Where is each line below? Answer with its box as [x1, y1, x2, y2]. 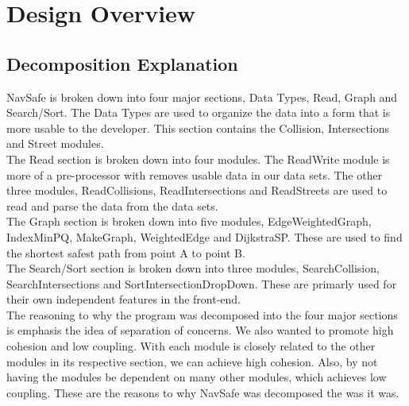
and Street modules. [6, 135, 104, 152]
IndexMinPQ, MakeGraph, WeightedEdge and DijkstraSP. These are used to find [6, 228, 403, 245]
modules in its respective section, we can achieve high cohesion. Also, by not [6, 353, 378, 369]
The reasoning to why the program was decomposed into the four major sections [6, 306, 398, 323]
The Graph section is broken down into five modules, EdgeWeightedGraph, [6, 213, 372, 230]
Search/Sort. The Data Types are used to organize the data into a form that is [6, 104, 391, 121]
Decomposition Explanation [6, 51, 238, 75]
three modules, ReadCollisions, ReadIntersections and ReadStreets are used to [6, 182, 388, 199]
